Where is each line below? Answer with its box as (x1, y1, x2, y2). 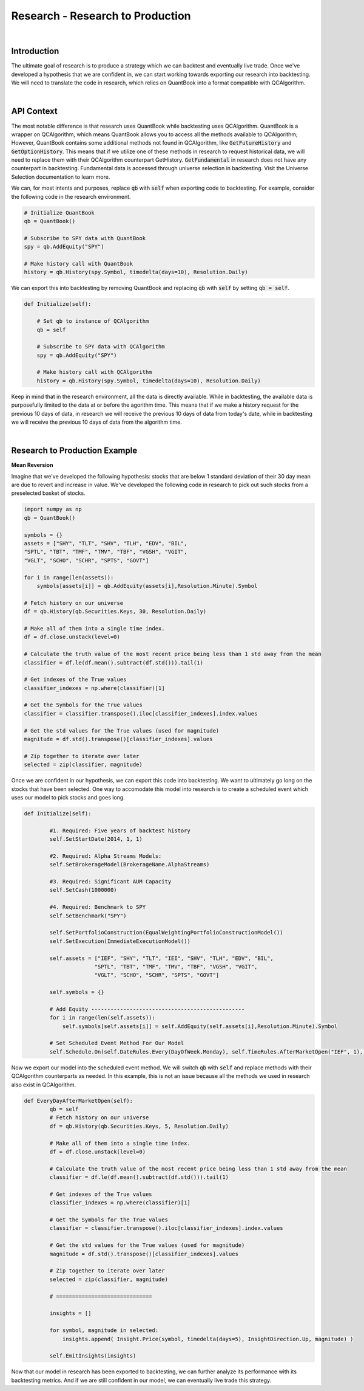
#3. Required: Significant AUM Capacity (49, 878, 172, 885)
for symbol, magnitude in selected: (49, 1327, 159, 1334)
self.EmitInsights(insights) (49, 1353, 136, 1359)
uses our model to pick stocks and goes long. (11, 793, 126, 801)
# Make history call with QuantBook (24, 260, 133, 267)
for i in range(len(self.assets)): (49, 1014, 156, 1021)
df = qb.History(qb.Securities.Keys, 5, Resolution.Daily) (49, 1122, 229, 1130)
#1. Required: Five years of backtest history (49, 827, 190, 834)
